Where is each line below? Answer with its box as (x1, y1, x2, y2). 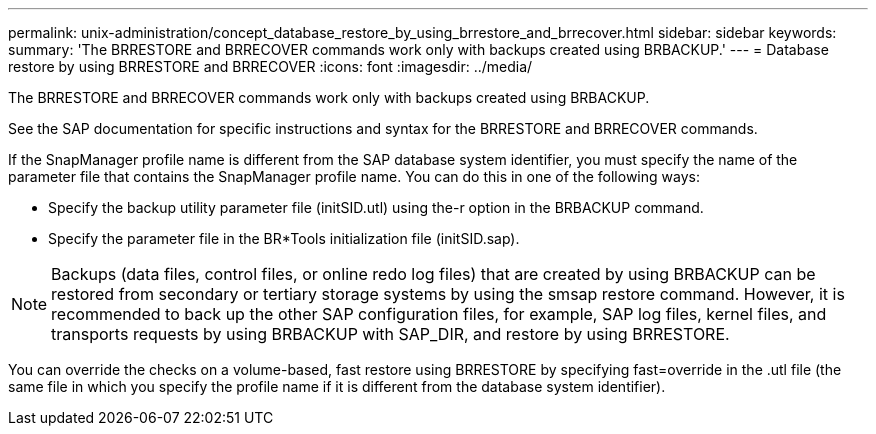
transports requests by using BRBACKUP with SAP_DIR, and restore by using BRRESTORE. (51, 324, 730, 344)
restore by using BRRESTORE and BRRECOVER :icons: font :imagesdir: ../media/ (8, 58, 533, 75)
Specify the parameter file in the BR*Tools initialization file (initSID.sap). (48, 230, 520, 247)
